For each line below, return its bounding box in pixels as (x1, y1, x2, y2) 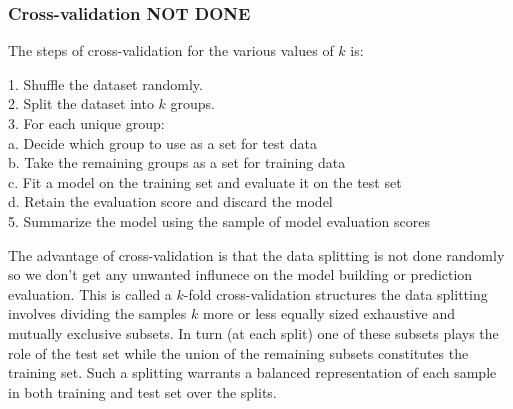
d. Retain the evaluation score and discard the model (8, 191, 333, 212)
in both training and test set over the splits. (8, 381, 277, 402)
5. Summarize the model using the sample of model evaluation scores (8, 210, 430, 231)
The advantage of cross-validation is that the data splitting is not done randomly (8, 244, 505, 265)
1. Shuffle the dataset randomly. (8, 73, 203, 94)
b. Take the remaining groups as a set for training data (8, 152, 346, 173)
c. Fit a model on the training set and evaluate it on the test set (8, 171, 402, 192)
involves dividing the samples (8, 303, 187, 324)
